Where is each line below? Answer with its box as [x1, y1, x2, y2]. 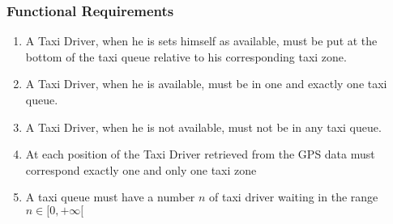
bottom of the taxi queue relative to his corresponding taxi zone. [25, 48, 347, 65]
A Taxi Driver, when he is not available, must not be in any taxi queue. [25, 118, 382, 135]
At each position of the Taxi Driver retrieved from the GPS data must [25, 146, 375, 163]
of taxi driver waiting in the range [209, 188, 378, 205]
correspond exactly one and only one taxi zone [25, 161, 257, 178]
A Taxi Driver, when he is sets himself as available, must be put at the [25, 32, 378, 49]
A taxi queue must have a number [25, 188, 195, 205]
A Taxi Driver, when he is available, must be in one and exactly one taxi [25, 75, 387, 92]
